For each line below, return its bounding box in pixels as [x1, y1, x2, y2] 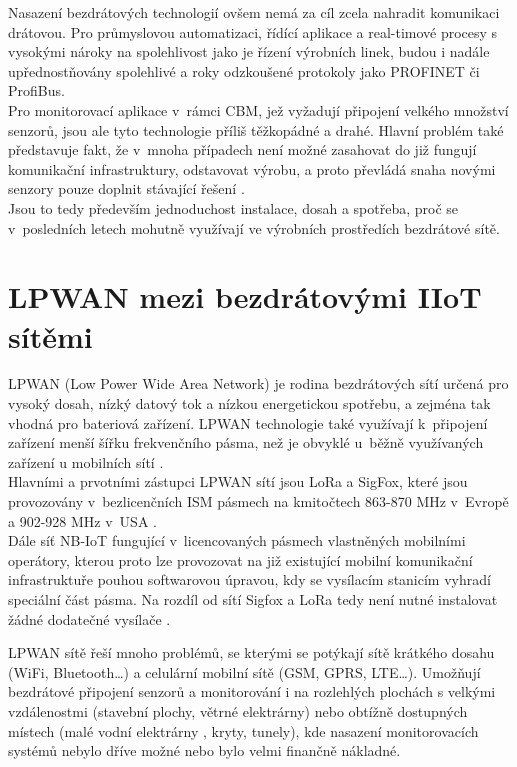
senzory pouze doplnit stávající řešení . [8, 178, 245, 199]
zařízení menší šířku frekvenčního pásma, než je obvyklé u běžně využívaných [8, 432, 484, 453]
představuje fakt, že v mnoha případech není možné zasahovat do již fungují [8, 139, 477, 160]
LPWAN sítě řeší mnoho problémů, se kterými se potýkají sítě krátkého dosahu [8, 642, 495, 663]
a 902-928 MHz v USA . [8, 510, 157, 531]
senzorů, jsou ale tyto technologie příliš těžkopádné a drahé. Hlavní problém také [8, 119, 504, 140]
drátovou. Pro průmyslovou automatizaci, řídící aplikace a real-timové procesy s [8, 21, 498, 42]
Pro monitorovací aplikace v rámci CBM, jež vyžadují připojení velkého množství [8, 99, 509, 120]
